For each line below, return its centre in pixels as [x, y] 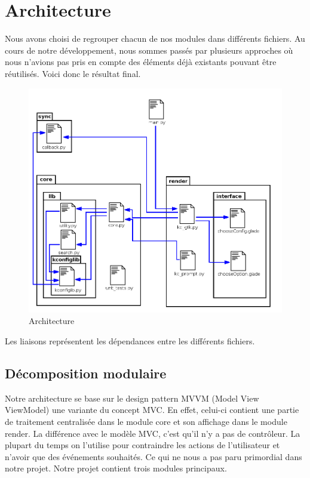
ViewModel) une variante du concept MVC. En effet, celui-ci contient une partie [152, 410]
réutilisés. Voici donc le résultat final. [73, 73]
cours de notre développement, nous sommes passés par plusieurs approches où [149, 50]
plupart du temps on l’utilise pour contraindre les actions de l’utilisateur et [142, 445]
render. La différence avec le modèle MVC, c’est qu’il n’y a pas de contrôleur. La [153, 433]
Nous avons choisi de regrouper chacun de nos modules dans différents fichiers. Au [155, 38]
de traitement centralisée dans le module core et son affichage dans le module [146, 421]
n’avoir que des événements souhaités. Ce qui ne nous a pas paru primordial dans [154, 456]
